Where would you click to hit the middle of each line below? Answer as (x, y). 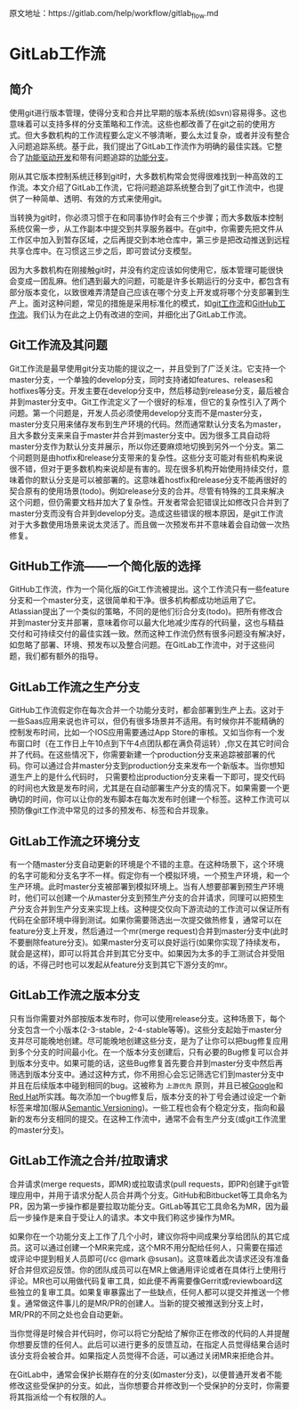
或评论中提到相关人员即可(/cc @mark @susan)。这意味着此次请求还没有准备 (149, 1258)
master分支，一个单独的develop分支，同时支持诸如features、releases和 (141, 379)
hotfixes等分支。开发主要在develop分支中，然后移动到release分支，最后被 (145, 390)
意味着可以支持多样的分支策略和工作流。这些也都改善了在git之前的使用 (139, 124)
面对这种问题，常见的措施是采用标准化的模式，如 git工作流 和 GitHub (155, 303)
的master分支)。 (39, 1129)
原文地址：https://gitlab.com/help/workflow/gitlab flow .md (114, 14)
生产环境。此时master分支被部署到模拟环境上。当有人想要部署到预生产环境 (147, 887)
